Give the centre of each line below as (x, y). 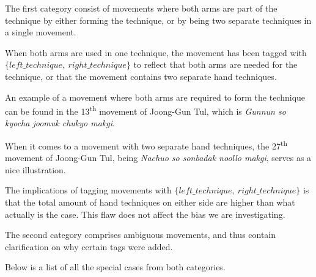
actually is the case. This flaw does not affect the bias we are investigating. (145, 214)
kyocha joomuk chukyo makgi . (60, 123)
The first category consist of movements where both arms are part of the (141, 8)
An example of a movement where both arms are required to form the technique (155, 97)
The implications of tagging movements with (88, 190)
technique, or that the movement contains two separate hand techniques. (141, 76)
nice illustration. (35, 169)
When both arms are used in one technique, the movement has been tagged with (156, 52)
